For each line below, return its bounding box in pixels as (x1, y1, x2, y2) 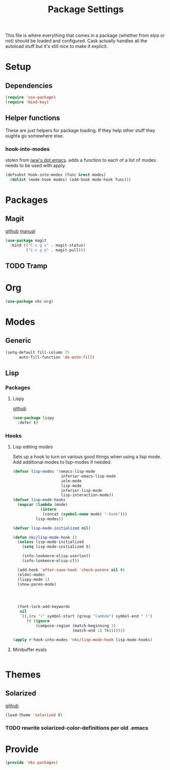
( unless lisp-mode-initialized (17, 539, 84, 544)
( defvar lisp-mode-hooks (12, 498, 66, 503)
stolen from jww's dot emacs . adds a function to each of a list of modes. (5, 157, 157, 163)
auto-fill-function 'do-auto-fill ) (18, 355, 95, 360)
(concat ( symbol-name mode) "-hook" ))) (42, 511, 128, 516)
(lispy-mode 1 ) (17, 577, 50, 582)
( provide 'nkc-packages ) (5, 760, 58, 765)
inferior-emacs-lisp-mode (61, 474, 116, 479)
